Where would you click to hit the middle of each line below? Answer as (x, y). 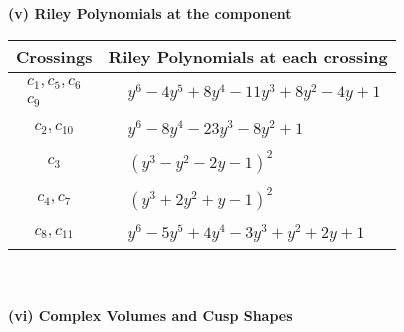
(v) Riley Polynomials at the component (150, 13)
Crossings (54, 56)
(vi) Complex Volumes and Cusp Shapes (150, 314)
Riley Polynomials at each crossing (248, 56)
